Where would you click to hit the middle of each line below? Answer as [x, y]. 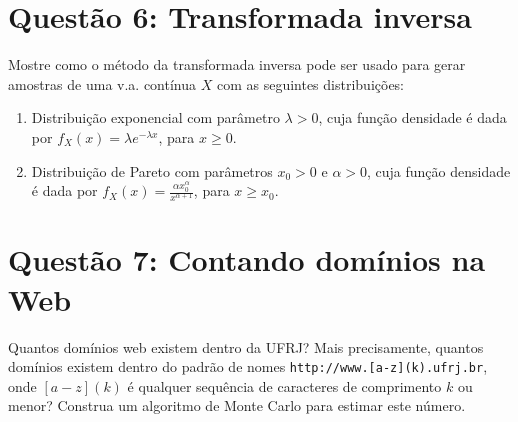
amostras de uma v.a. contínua [102, 83]
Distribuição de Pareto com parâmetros [152, 170]
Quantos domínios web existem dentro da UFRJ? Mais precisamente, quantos [246, 346]
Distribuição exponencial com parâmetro [155, 117]
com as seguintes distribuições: [310, 83]
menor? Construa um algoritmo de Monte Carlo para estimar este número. [237, 405]
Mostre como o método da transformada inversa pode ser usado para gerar [237, 64]
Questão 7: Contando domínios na [247, 259]
